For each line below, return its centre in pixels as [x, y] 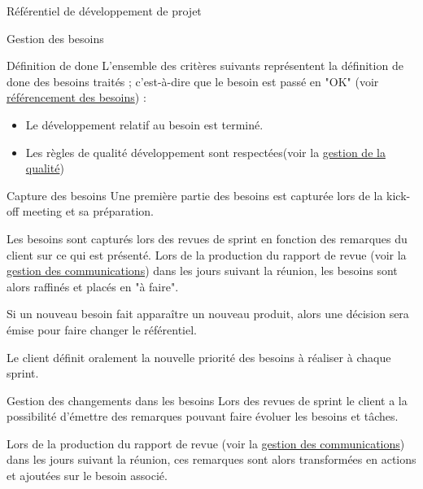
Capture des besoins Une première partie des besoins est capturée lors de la [195, 195]
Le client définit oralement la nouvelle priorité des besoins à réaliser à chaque [199, 357]
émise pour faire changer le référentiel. [102, 329]
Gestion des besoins [55, 38]
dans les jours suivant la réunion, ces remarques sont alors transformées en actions [211, 459]
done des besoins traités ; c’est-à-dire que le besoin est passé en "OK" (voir [193, 81]
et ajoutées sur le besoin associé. [87, 476]
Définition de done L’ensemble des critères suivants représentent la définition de [205, 65]
